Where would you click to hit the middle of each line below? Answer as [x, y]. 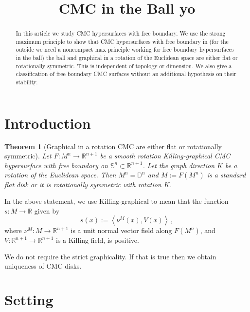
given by [47, 210]
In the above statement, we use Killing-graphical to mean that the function [116, 201]
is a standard [226, 175]
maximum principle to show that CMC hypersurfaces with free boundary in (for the [122, 41]
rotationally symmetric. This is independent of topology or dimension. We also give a [124, 66]
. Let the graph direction [179, 165]
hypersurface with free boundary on [56, 165]
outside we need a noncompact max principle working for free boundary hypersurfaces [125, 49]
